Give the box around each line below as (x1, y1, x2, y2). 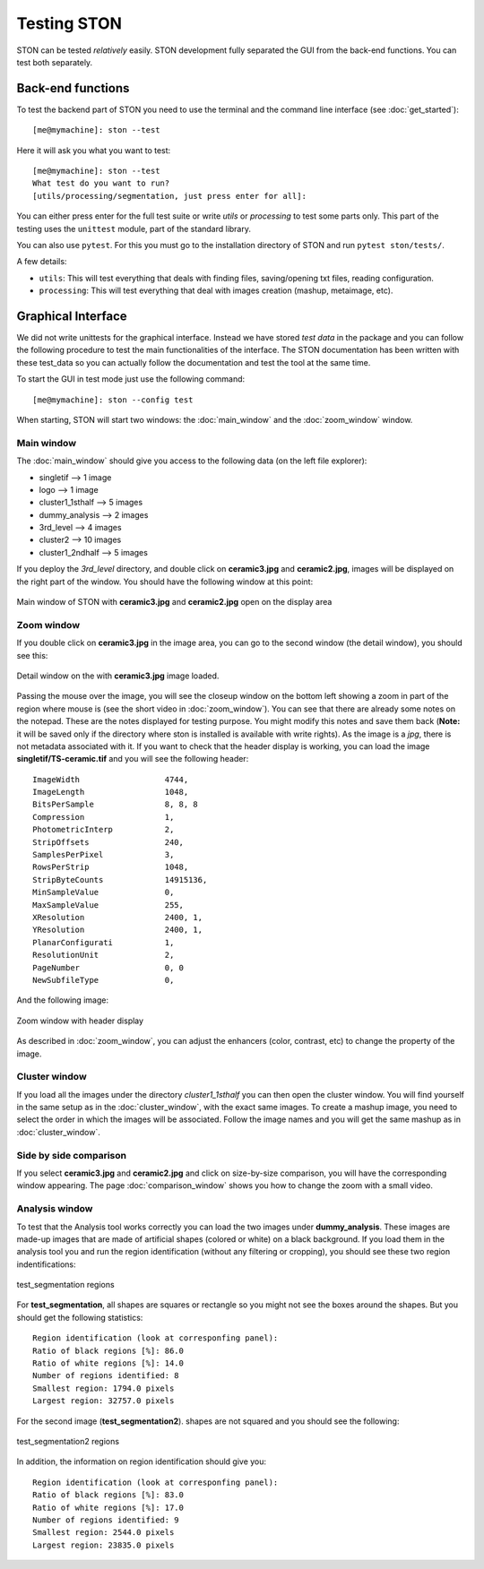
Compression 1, (32, 812, 175, 822)
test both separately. (16, 56, 93, 67)
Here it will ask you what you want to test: (16, 144, 171, 156)
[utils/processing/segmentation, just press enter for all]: (32, 191, 307, 201)
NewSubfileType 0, (32, 975, 175, 985)
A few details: (16, 256, 67, 267)
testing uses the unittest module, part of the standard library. (16, 223, 251, 234)
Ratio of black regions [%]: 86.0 (32, 1345, 184, 1356)
